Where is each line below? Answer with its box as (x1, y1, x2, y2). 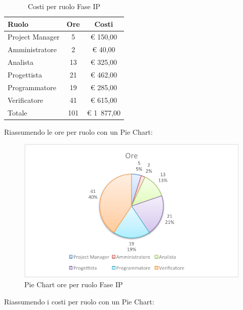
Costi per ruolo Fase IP (28, 1, 100, 11)
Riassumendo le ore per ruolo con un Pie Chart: (4, 126, 153, 137)
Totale (8, 107, 27, 118)
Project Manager (8, 31, 60, 42)
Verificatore (8, 94, 44, 105)
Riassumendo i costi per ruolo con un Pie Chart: (4, 296, 154, 306)
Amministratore (8, 44, 57, 55)
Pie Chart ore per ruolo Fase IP (24, 279, 123, 290)
